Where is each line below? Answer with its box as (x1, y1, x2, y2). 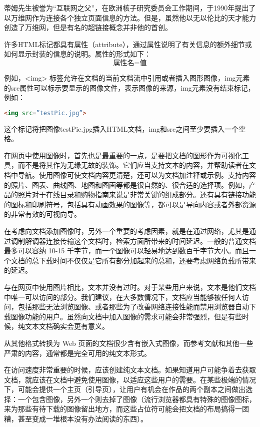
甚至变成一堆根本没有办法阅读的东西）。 (17, 413, 147, 424)
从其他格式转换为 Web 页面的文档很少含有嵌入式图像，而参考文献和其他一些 (4, 337, 253, 348)
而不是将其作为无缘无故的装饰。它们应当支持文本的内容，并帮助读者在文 (17, 160, 256, 170)
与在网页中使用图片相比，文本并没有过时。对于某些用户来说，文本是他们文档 (4, 281, 256, 292)
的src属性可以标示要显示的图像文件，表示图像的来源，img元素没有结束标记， (4, 82, 255, 93)
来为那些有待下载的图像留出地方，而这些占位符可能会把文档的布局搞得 (4, 403, 235, 414)
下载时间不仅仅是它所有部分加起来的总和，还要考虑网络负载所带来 (38, 255, 256, 265)
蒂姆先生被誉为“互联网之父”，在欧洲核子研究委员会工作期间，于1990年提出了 (4, 3, 256, 13)
